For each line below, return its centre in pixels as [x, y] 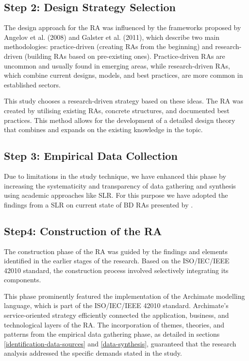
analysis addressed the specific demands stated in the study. [93, 353]
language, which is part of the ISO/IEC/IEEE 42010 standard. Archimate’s [116, 305]
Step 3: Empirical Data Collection [91, 156]
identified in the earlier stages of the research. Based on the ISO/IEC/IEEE [117, 261]
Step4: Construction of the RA [83, 231]
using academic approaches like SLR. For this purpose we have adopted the [116, 195]
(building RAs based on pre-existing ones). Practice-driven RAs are [125, 56]
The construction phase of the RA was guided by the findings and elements [116, 251]
